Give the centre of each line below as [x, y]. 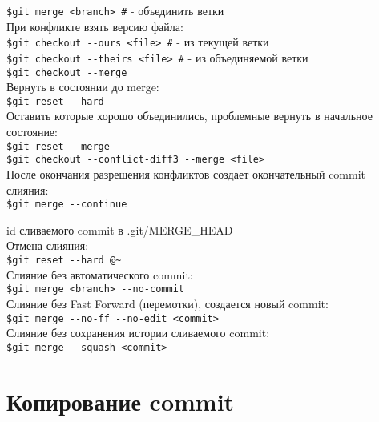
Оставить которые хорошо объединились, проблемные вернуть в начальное [189, 116]
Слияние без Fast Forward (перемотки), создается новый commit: [167, 303]
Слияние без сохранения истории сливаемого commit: [138, 333]
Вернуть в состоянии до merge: [83, 87]
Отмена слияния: [48, 245]
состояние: [32, 132]
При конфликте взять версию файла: [95, 26]
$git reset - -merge [58, 146]
